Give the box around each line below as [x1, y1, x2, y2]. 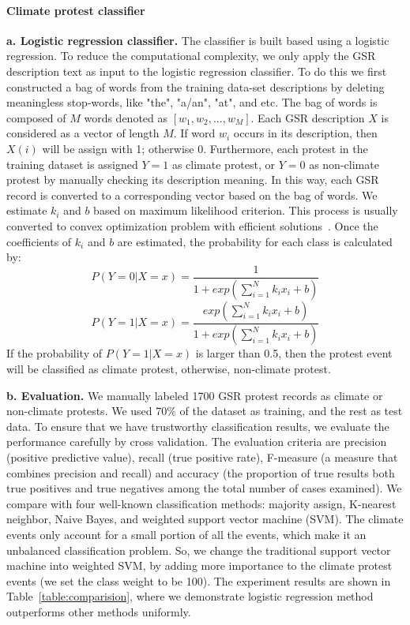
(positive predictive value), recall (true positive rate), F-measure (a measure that [6, 449, 398, 466]
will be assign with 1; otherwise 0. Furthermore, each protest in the [42, 140, 368, 156]
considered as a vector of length [6, 125, 160, 141]
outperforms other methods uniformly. [6, 603, 191, 619]
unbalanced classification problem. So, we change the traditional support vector [6, 541, 391, 558]
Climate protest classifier [6, 2, 145, 18]
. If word [173, 125, 216, 141]
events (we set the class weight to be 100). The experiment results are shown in [6, 572, 391, 589]
